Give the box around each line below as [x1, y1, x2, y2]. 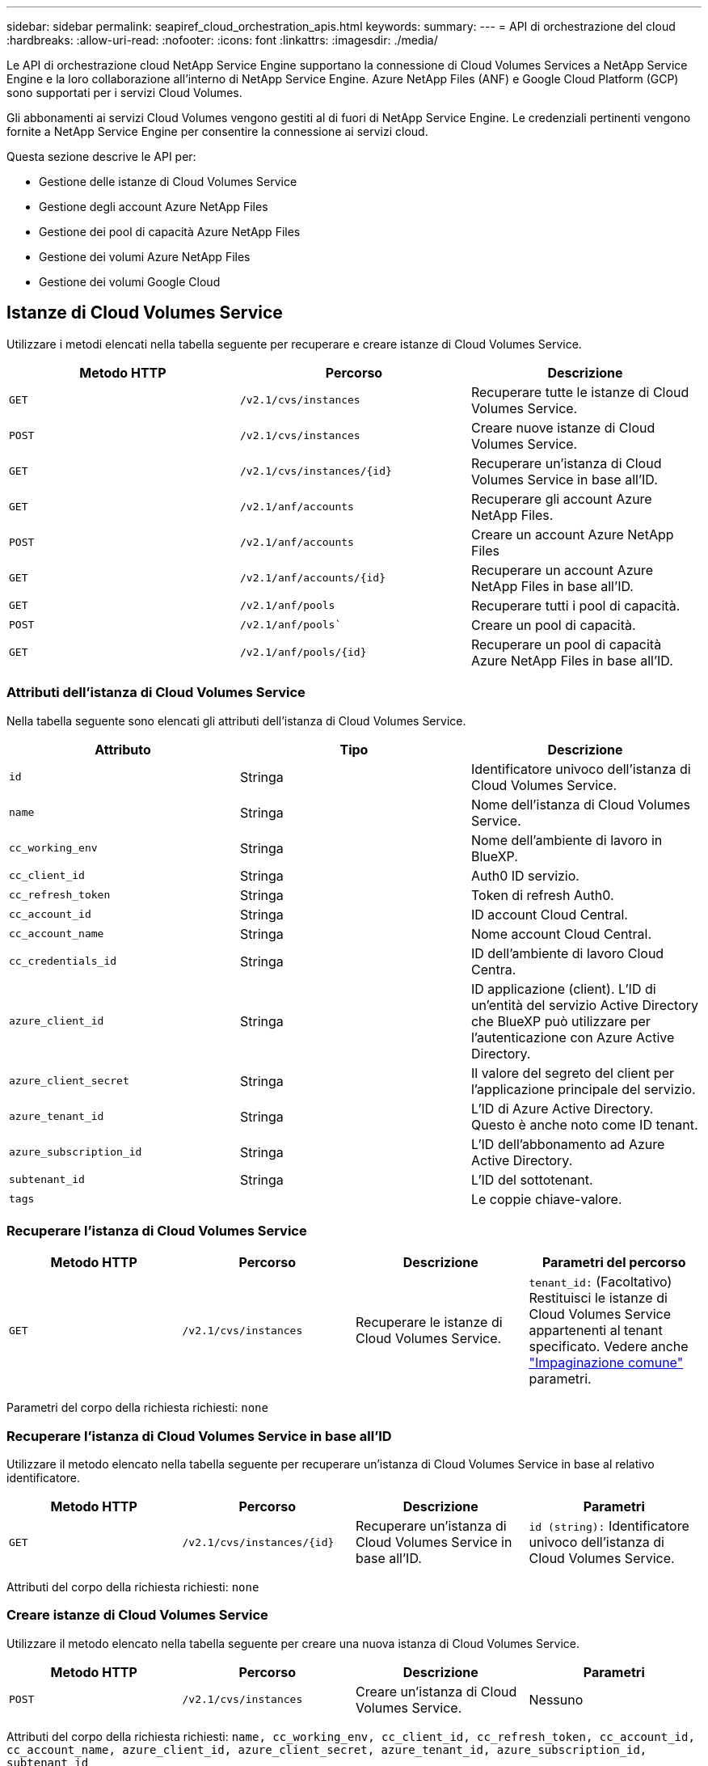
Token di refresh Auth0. [470, 886, 614, 903]
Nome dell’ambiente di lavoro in [470, 831, 663, 848]
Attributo [95, 741, 151, 758]
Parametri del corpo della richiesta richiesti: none [6, 1401, 268, 1415]
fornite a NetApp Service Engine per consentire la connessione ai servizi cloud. [6, 125, 428, 138]
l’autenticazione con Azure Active [470, 1029, 675, 1046]
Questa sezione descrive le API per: [6, 150, 196, 163]
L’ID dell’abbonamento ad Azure [470, 1135, 665, 1152]
